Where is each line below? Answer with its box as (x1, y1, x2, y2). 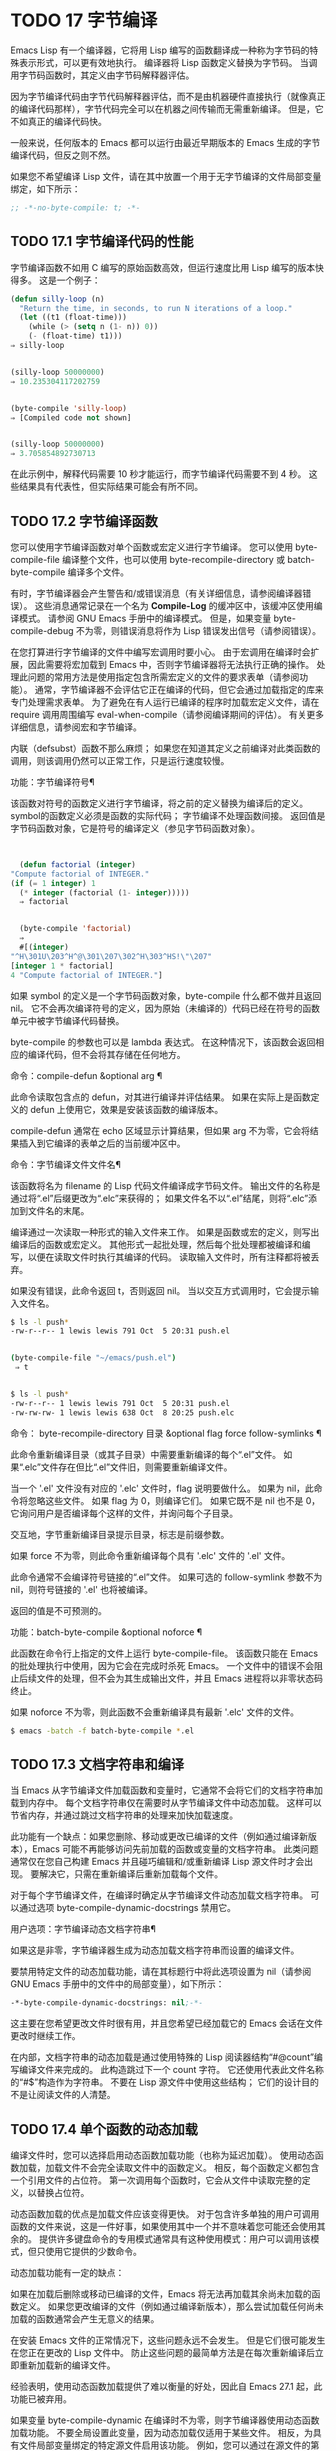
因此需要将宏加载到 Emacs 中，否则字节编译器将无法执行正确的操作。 (27, 658, 315, 670)
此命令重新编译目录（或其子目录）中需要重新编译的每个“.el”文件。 (10, 1448, 282, 1460)
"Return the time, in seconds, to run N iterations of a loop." (19, 303, 293, 313)
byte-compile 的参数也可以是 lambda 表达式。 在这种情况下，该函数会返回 (10, 1036, 316, 1048)
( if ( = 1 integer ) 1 (10, 878, 97, 888)
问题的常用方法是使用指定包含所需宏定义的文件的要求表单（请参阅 (27, 671, 300, 683)
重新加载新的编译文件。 (18, 2359, 116, 2371)
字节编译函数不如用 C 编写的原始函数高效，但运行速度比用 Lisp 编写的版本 (10, 261, 316, 273)
